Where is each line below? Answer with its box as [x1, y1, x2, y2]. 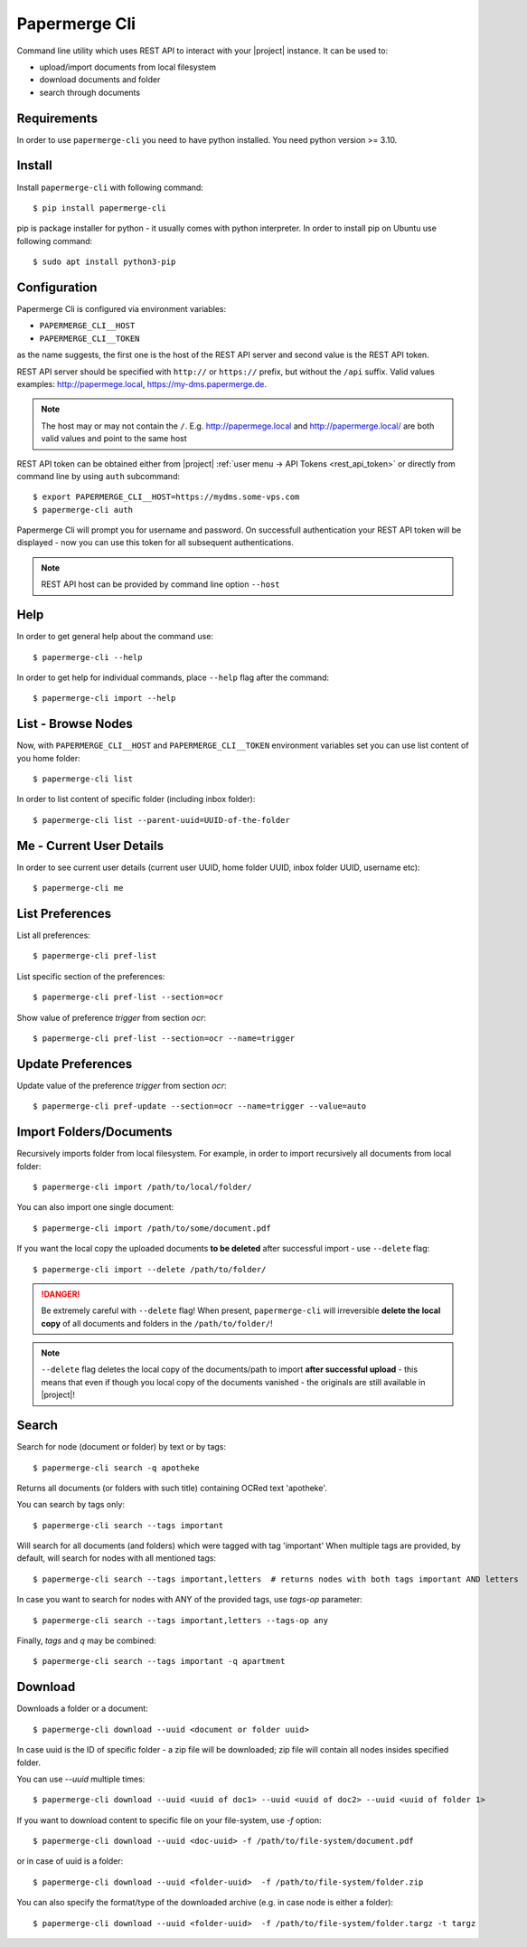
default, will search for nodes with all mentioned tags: [16, 1553, 217, 1564]
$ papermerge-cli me [33, 883, 124, 893]
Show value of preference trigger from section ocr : [16, 1012, 207, 1023]
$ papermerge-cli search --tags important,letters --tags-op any [33, 1615, 329, 1625]
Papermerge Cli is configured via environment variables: [16, 304, 226, 314]
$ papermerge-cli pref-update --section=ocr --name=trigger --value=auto [33, 1101, 367, 1111]
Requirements [16, 110, 99, 126]
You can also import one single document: [16, 1202, 174, 1213]
